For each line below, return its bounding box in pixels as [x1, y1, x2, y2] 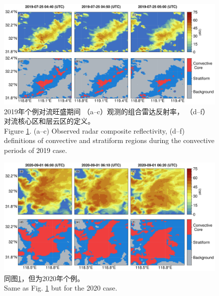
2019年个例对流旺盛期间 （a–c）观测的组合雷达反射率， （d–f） [4, 106, 210, 116]
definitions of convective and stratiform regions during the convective [4, 135, 215, 146]
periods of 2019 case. [4, 145, 67, 155]
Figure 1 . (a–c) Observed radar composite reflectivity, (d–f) [4, 125, 185, 136]
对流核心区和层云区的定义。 [4, 116, 95, 126]
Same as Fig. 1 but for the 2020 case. [4, 283, 117, 293]
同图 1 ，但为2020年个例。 [4, 273, 84, 283]
